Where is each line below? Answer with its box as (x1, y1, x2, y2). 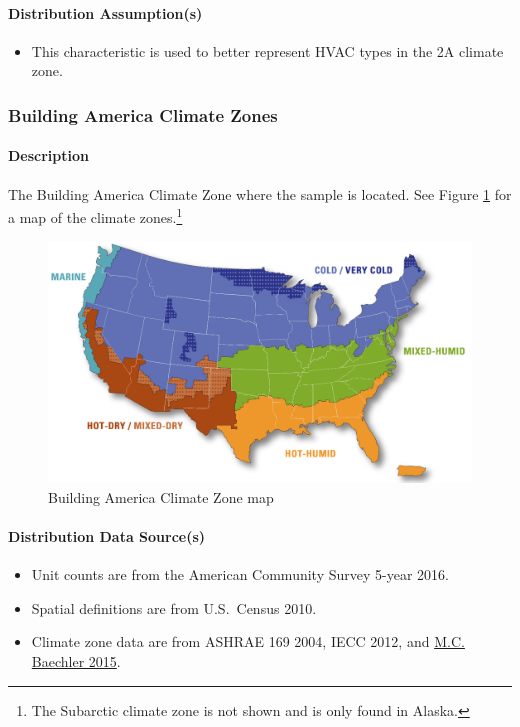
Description (8, 145, 90, 166)
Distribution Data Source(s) (8, 526, 206, 547)
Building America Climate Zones (8, 102, 278, 127)
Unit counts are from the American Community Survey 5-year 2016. (31, 564, 449, 585)
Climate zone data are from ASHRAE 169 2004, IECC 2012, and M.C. (31, 631, 465, 652)
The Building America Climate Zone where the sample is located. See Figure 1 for (8, 183, 512, 204)
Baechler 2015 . (31, 651, 121, 672)
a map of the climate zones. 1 (8, 204, 183, 227)
